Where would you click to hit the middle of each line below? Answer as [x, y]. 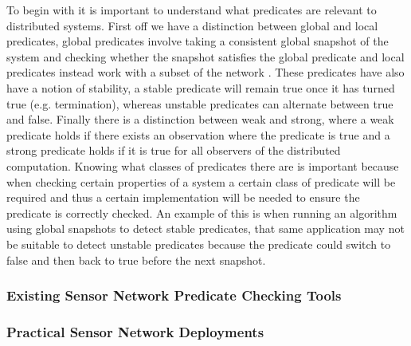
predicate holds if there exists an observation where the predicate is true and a [198, 134]
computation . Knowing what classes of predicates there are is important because [203, 165]
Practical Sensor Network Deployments [135, 331]
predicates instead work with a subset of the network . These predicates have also [205, 72]
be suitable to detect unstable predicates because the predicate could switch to [199, 244]
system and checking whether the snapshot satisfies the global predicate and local [205, 56]
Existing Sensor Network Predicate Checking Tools [174, 295]
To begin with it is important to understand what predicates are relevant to [192, 10]
